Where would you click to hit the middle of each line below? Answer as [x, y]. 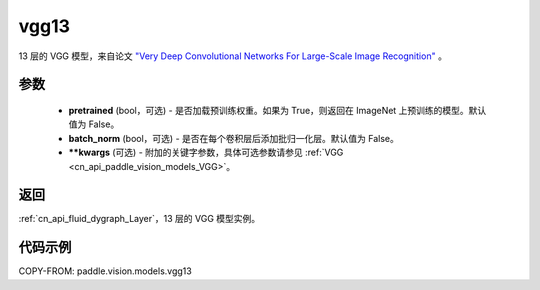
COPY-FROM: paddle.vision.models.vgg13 [105, 271]
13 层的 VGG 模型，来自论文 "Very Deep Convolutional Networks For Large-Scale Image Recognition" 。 [232, 56]
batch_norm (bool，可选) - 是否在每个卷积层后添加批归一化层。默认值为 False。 [233, 138]
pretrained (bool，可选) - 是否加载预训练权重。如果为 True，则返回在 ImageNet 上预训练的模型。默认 [277, 110]
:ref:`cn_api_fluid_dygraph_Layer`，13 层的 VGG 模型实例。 [139, 219]
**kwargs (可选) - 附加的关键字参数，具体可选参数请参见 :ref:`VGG [206, 152]
